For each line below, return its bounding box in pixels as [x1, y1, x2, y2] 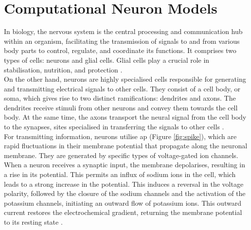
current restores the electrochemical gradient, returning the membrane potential [4, 207, 242, 217]
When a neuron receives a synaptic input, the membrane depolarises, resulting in [4, 159, 246, 170]
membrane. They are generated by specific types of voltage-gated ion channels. [4, 150, 238, 160]
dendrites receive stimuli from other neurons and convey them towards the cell [4, 102, 238, 112]
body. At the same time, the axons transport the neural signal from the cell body [4, 112, 247, 122]
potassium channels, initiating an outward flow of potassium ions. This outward [4, 197, 241, 208]
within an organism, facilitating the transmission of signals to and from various [4, 35, 240, 46]
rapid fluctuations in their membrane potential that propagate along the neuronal [4, 141, 248, 151]
